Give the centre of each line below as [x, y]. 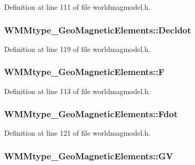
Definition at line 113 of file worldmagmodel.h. [77, 91]
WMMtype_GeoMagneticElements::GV [89, 155]
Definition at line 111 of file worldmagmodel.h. [77, 7]
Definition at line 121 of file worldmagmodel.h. [77, 133]
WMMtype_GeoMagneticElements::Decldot [98, 30]
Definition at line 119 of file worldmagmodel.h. [77, 49]
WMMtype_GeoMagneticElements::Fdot [91, 114]
